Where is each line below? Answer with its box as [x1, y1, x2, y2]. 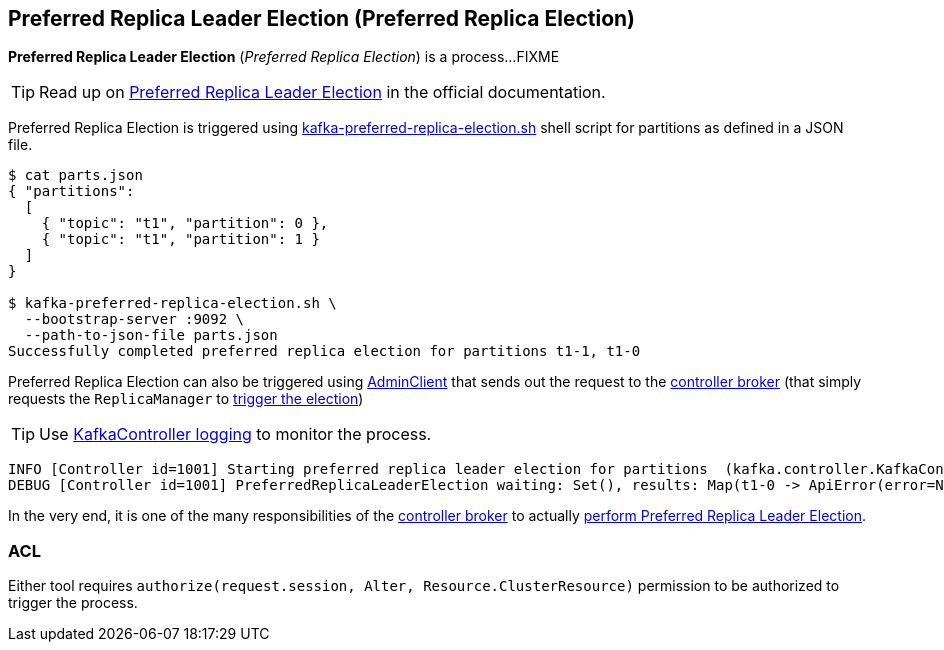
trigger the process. [8, 594, 138, 612]
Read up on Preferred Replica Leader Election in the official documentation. [39, 82, 606, 103]
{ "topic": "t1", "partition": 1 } [41, 231, 320, 248]
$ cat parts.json [8, 167, 143, 184]
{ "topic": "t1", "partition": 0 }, [41, 215, 329, 232]
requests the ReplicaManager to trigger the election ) [8, 390, 364, 408]
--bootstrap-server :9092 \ [24, 311, 245, 328]
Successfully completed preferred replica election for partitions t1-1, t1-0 [8, 343, 641, 360]
